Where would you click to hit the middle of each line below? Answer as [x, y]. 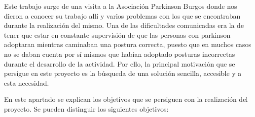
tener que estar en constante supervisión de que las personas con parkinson [117, 35]
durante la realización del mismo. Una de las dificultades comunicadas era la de [124, 25]
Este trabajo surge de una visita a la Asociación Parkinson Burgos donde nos [121, 6]
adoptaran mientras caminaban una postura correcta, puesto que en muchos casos [128, 44]
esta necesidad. [27, 82]
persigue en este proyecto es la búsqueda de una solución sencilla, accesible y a [123, 73]
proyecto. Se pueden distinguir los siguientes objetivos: [86, 108]
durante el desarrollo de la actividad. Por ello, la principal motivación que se [120, 63]
